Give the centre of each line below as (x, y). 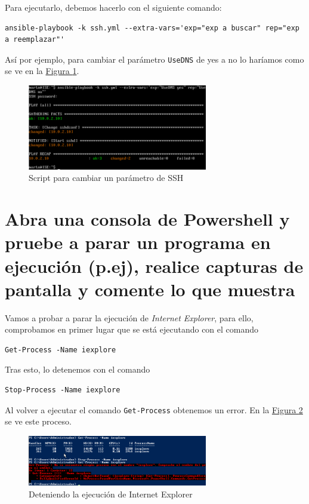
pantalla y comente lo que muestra (150, 289)
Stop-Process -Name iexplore (63, 390)
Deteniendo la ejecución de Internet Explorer (111, 494)
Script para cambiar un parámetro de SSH (106, 178)
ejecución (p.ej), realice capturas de (154, 265)
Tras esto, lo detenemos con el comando (78, 369)
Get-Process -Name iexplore (61, 350)
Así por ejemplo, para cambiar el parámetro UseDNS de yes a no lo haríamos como (154, 59)
